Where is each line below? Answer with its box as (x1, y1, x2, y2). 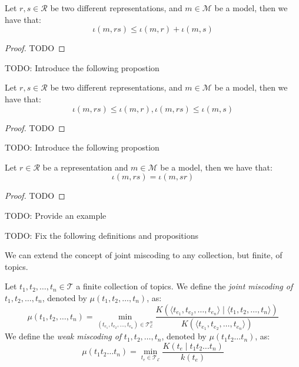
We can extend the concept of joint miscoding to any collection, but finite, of (5, 249, 283, 261)
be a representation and (42, 161, 128, 173)
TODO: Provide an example (5, 209, 107, 221)
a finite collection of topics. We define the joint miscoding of (76, 280, 293, 292)
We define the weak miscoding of (5, 330, 122, 342)
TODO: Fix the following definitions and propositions (5, 229, 198, 241)
